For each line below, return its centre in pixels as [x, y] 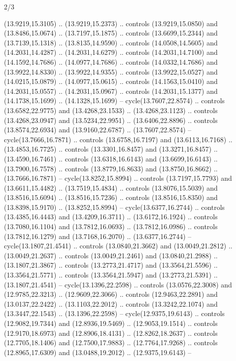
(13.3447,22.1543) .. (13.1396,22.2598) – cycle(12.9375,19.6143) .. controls [115, 313]
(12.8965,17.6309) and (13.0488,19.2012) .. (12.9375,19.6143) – [98, 352]
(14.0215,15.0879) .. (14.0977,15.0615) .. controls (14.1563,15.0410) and [111, 81]
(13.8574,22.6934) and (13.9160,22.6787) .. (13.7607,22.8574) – [98, 130]
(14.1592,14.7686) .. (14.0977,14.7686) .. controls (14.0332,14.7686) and [111, 61]
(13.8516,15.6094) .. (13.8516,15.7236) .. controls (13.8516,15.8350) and [111, 197]
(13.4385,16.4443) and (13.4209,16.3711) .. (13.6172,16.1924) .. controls [111, 217]
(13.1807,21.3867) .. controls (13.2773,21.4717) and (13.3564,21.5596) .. [111, 265]
